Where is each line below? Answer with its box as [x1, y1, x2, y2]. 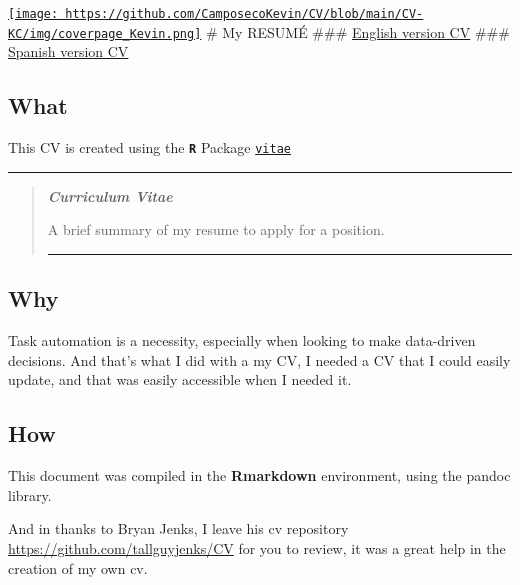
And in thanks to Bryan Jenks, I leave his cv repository [8, 518, 349, 539]
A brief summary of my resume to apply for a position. [47, 219, 385, 240]
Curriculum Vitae [47, 185, 173, 206]
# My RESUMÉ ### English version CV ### [205, 21, 510, 42]
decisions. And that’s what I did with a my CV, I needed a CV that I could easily [8, 349, 511, 370]
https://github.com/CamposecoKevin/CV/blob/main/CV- [65, 7, 424, 21]
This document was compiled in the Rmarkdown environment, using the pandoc [8, 465, 511, 486]
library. [8, 484, 52, 505]
